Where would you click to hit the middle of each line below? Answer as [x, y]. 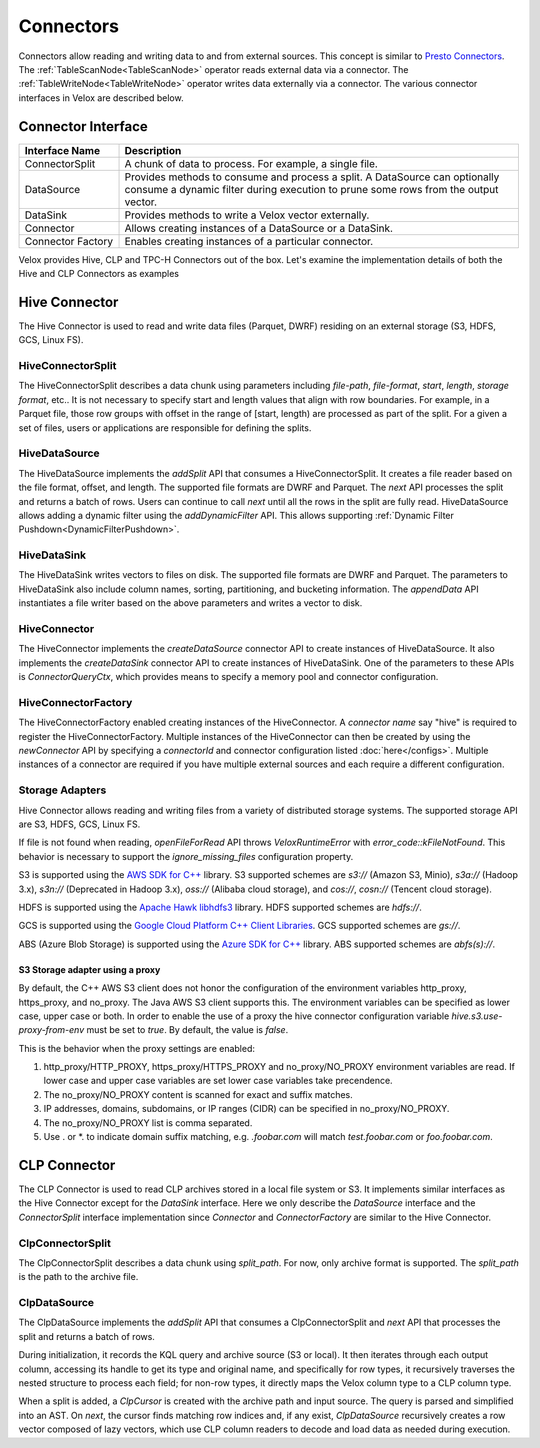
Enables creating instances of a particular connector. [249, 241]
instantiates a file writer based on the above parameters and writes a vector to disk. [190, 603]
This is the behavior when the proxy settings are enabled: [136, 1048]
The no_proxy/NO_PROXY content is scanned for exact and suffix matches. [198, 1094]
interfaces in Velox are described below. [101, 97]
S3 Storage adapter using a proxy [89, 969]
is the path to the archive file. [78, 1277]
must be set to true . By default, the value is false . [187, 1030]
